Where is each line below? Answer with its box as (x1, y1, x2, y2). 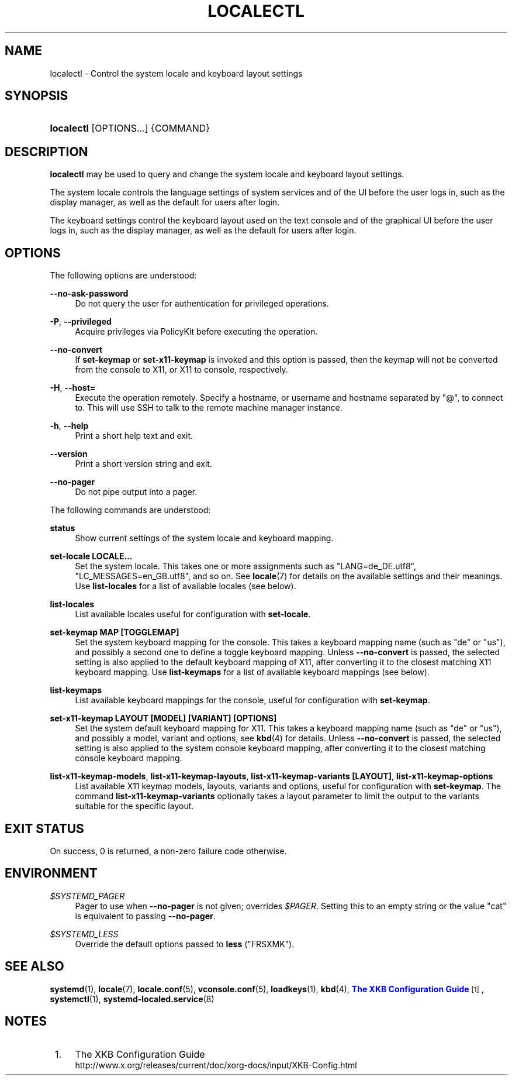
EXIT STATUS (5, 821, 84, 836)
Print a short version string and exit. (75, 459, 212, 469)
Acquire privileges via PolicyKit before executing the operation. (75, 326, 318, 337)
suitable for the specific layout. (75, 801, 194, 811)
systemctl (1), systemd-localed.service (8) (50, 993, 215, 1004)
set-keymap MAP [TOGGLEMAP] (50, 627, 179, 638)
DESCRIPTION (5, 144, 88, 159)
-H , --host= (50, 383, 96, 393)
